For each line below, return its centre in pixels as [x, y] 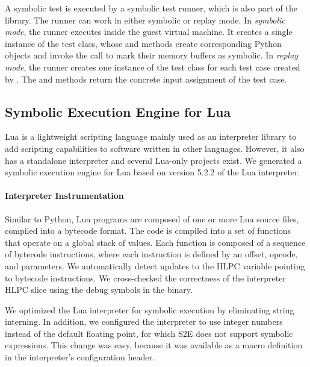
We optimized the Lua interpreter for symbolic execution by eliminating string [150, 309]
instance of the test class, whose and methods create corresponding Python [143, 43]
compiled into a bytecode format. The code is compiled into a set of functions [148, 231]
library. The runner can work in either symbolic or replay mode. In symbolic [145, 20]
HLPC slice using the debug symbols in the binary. [99, 290]
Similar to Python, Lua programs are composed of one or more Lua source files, [152, 218]
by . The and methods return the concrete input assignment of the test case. [146, 79]
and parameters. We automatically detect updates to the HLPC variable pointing [155, 265]
